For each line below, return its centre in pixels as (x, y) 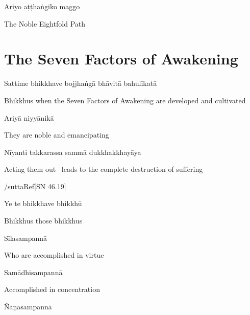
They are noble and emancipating (57, 135)
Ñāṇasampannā (28, 307)
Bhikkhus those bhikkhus (43, 221)
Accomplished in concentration (52, 289)
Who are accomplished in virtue (54, 255)
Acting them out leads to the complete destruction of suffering (104, 169)
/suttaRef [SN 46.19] (35, 186)
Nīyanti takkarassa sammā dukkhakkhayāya (73, 152)
